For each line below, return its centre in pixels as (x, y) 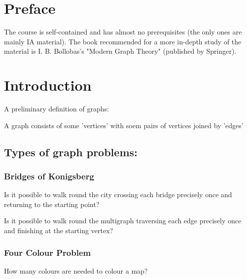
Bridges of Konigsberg (49, 176)
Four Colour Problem (48, 252)
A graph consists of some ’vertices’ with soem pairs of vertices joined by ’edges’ (124, 125)
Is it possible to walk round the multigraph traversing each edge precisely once (123, 221)
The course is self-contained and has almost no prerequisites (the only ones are (123, 32)
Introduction (48, 85)
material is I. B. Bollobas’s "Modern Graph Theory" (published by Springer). (120, 51)
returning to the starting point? (52, 204)
